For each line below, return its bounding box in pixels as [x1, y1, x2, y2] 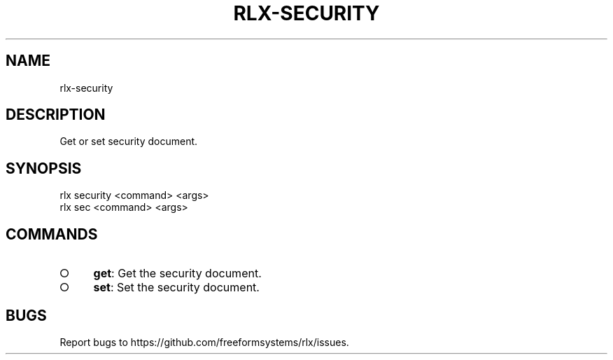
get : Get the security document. [93, 266, 262, 281]
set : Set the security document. [93, 280, 260, 295]
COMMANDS [6, 225, 98, 243]
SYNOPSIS [6, 159, 82, 177]
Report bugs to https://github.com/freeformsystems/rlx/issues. [59, 335, 349, 348]
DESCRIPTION [6, 106, 106, 124]
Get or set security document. [59, 135, 198, 148]
